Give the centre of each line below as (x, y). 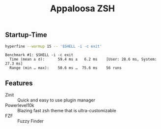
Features (19, 83)
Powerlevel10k (20, 105)
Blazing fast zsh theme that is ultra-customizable (67, 111)
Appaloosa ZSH (82, 9)
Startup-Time (26, 35)
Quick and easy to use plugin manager (56, 100)
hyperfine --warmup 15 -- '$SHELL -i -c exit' (54, 46)
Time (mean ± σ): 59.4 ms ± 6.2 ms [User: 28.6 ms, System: (83, 60)
